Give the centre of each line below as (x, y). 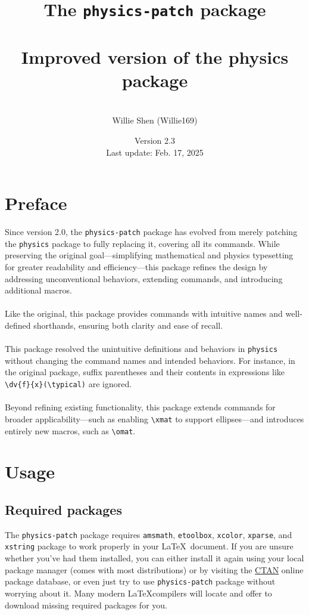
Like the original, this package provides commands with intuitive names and (144, 313)
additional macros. (38, 290)
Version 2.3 (155, 140)
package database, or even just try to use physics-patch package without (140, 581)
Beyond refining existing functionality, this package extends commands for (140, 407)
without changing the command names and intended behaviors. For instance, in (150, 360)
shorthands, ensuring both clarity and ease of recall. (128, 325)
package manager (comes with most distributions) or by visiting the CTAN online (154, 569)
